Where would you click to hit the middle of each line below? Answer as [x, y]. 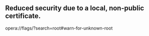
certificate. [23, 16]
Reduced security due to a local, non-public [75, 8]
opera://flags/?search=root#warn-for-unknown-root [59, 28]
